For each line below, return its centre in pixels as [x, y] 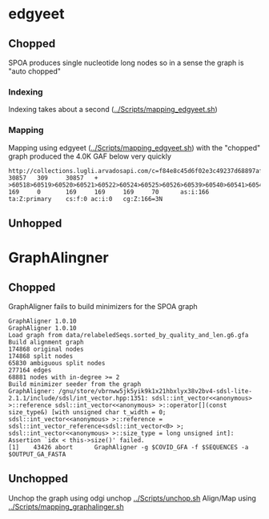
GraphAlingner [59, 258]
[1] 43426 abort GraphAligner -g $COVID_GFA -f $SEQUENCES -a [128, 447]
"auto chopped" [35, 71]
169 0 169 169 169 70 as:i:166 [109, 192]
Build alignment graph [46, 342]
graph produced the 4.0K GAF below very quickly [90, 156]
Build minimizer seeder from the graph [75, 384]
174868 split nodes [41, 356]
